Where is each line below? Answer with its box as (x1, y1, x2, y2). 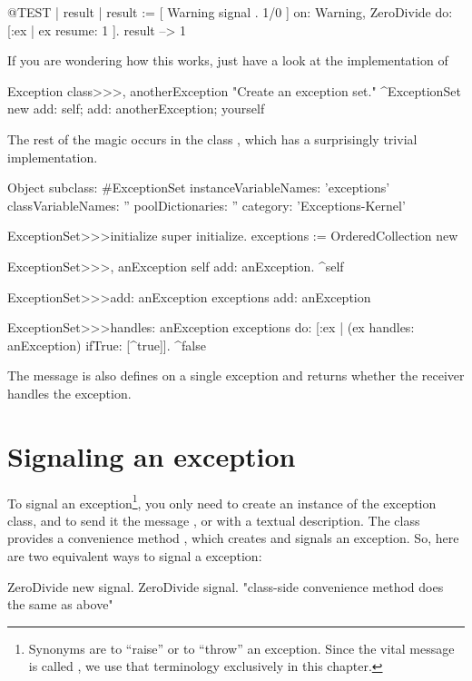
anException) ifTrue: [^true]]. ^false (7, 335, 206, 354)
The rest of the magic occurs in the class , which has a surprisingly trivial (7, 129, 418, 148)
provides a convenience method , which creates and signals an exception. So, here (7, 528, 459, 548)
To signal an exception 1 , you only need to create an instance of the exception (7, 490, 437, 512)
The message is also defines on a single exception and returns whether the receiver (7, 366, 465, 385)
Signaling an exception (7, 437, 296, 474)
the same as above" (7, 595, 113, 614)
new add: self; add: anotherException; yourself (7, 99, 265, 118)
